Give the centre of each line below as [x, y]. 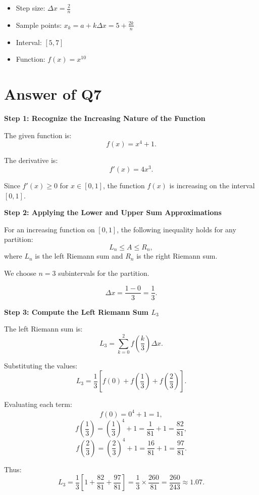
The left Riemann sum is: [43, 329]
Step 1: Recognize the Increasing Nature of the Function [105, 118]
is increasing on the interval [212, 185]
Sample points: [39, 25]
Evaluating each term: [38, 404]
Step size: [31, 8]
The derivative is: [31, 160]
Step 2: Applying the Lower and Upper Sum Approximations [113, 212]
